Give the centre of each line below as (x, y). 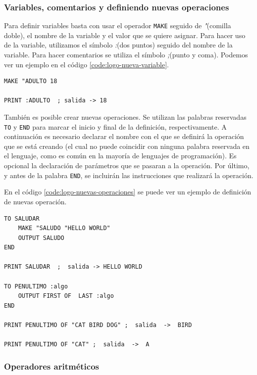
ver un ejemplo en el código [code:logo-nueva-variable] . (86, 64)
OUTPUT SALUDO (41, 238)
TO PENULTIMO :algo (36, 286)
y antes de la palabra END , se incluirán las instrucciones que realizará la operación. (129, 175)
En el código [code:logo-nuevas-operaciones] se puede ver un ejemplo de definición (128, 192)
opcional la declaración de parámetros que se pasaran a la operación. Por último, (127, 165)
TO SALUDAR (22, 218)
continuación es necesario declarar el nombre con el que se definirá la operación (124, 136)
